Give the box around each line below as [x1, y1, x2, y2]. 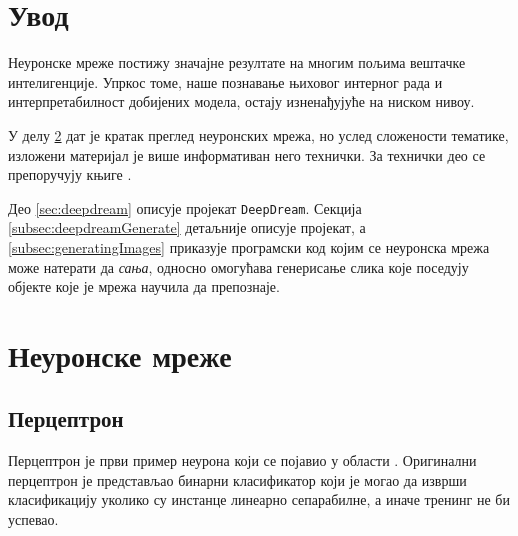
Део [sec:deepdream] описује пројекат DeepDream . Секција [8, 197, 362, 218]
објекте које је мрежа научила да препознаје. [8, 276, 280, 297]
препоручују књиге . [8, 164, 132, 185]
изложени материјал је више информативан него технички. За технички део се [8, 144, 486, 165]
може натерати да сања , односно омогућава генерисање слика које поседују [8, 256, 469, 277]
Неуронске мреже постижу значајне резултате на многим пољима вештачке [8, 52, 466, 73]
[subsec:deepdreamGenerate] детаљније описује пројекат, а [8, 217, 366, 238]
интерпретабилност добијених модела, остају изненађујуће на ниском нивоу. [8, 91, 475, 112]
